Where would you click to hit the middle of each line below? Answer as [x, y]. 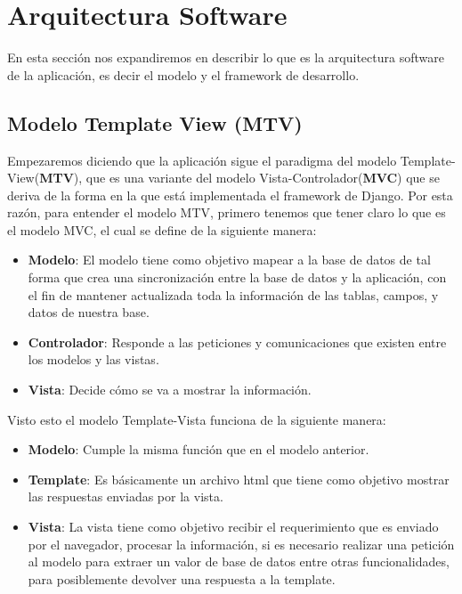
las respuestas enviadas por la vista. [126, 496]
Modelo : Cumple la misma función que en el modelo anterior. [199, 449]
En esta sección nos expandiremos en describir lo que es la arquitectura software [226, 57]
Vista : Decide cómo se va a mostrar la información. [170, 390]
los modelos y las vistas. [93, 359]
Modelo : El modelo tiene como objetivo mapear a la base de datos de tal [229, 260]
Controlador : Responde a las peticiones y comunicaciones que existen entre [237, 342]
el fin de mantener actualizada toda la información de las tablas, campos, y [233, 294]
